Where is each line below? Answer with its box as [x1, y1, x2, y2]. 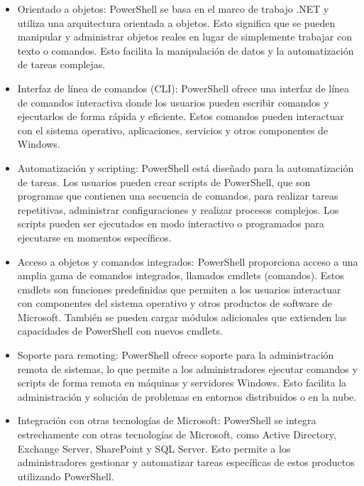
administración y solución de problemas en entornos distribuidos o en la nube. [17, 389, 357, 404]
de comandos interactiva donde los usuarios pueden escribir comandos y [17, 94, 329, 109]
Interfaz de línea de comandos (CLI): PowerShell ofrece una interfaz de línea [17, 80, 350, 95]
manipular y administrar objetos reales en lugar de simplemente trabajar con [17, 29, 352, 44]
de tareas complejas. [17, 57, 106, 72]
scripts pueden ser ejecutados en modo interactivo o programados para [17, 216, 324, 231]
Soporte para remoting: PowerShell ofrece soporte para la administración [17, 347, 334, 362]
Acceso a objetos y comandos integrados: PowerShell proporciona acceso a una [17, 254, 358, 269]
